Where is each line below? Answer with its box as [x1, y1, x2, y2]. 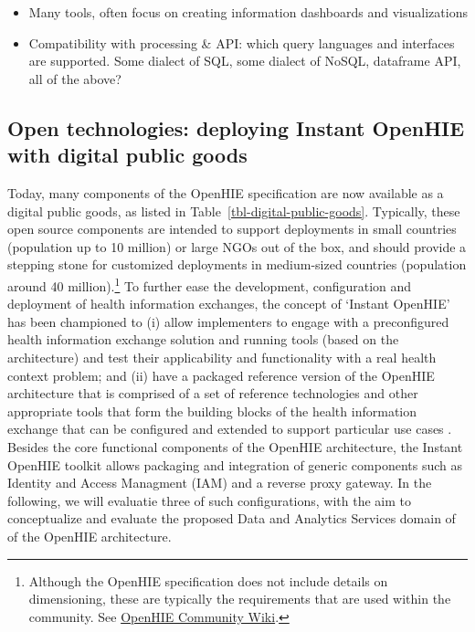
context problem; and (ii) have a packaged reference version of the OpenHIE [7, 365, 435, 384]
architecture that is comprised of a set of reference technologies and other [7, 384, 418, 403]
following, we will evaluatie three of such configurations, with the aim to [7, 490, 412, 510]
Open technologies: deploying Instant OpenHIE [7, 113, 465, 142]
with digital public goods [7, 141, 248, 169]
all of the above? [28, 68, 121, 88]
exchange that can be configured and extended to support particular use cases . [7, 419, 452, 438]
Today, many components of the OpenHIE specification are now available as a [7, 183, 444, 202]
